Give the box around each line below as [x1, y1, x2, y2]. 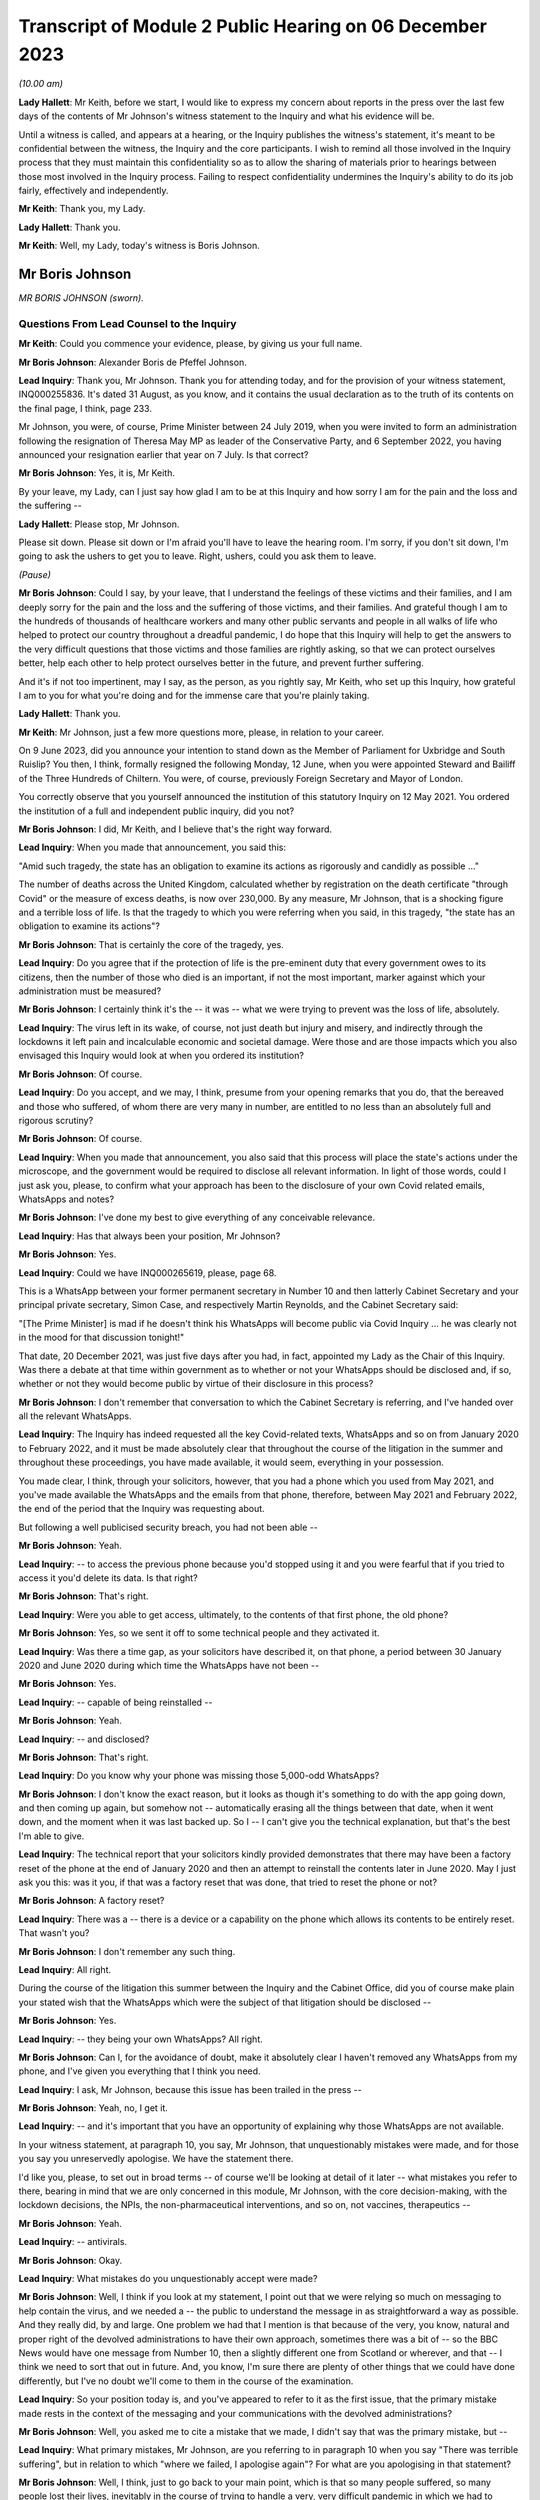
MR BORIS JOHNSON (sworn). [18, 292, 144, 304]
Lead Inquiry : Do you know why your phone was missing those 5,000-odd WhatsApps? [18, 1770, 380, 1782]
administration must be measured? [18, 985, 162, 997]
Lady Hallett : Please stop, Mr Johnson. [18, 518, 180, 530]
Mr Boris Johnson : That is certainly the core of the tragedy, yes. [18, 938, 284, 950]
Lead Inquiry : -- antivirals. [18, 2236, 128, 2248]
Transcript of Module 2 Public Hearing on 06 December [18, 15, 487, 37]
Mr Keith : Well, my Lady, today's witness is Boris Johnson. [18, 240, 260, 252]
